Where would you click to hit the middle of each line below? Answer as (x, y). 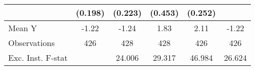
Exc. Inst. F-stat (38, 57)
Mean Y (23, 28)
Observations (32, 43)
